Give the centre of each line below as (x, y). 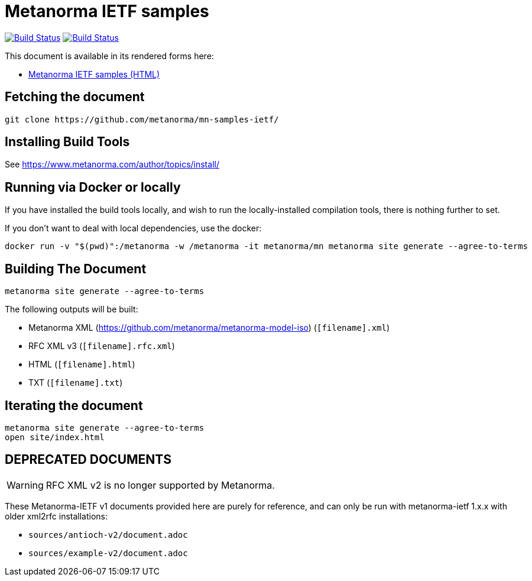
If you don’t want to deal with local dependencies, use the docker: (133, 228)
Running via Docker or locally (93, 187)
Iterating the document (74, 405)
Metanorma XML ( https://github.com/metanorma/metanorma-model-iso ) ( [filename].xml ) (209, 328)
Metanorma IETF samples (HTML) (94, 74)
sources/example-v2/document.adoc (108, 553)
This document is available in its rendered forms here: (109, 56)
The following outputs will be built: (72, 309)
